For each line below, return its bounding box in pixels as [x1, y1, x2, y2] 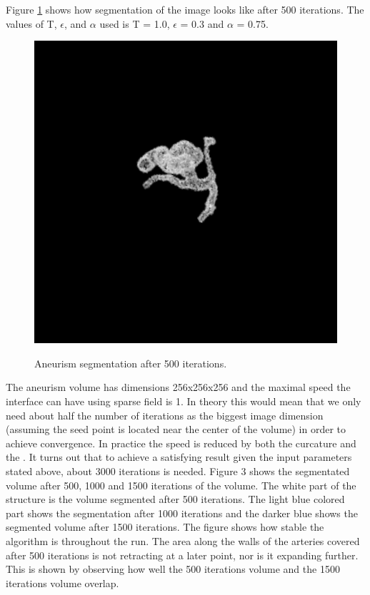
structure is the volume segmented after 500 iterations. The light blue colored [6, 492, 345, 507]
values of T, [6, 16, 57, 31]
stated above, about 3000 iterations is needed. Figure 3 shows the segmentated [6, 463, 350, 478]
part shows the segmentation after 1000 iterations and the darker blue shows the [6, 505, 358, 520]
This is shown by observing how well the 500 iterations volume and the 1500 [6, 561, 340, 576]
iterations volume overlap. [6, 575, 119, 590]
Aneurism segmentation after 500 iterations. [34, 355, 227, 370]
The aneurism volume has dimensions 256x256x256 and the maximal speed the [6, 380, 351, 395]
